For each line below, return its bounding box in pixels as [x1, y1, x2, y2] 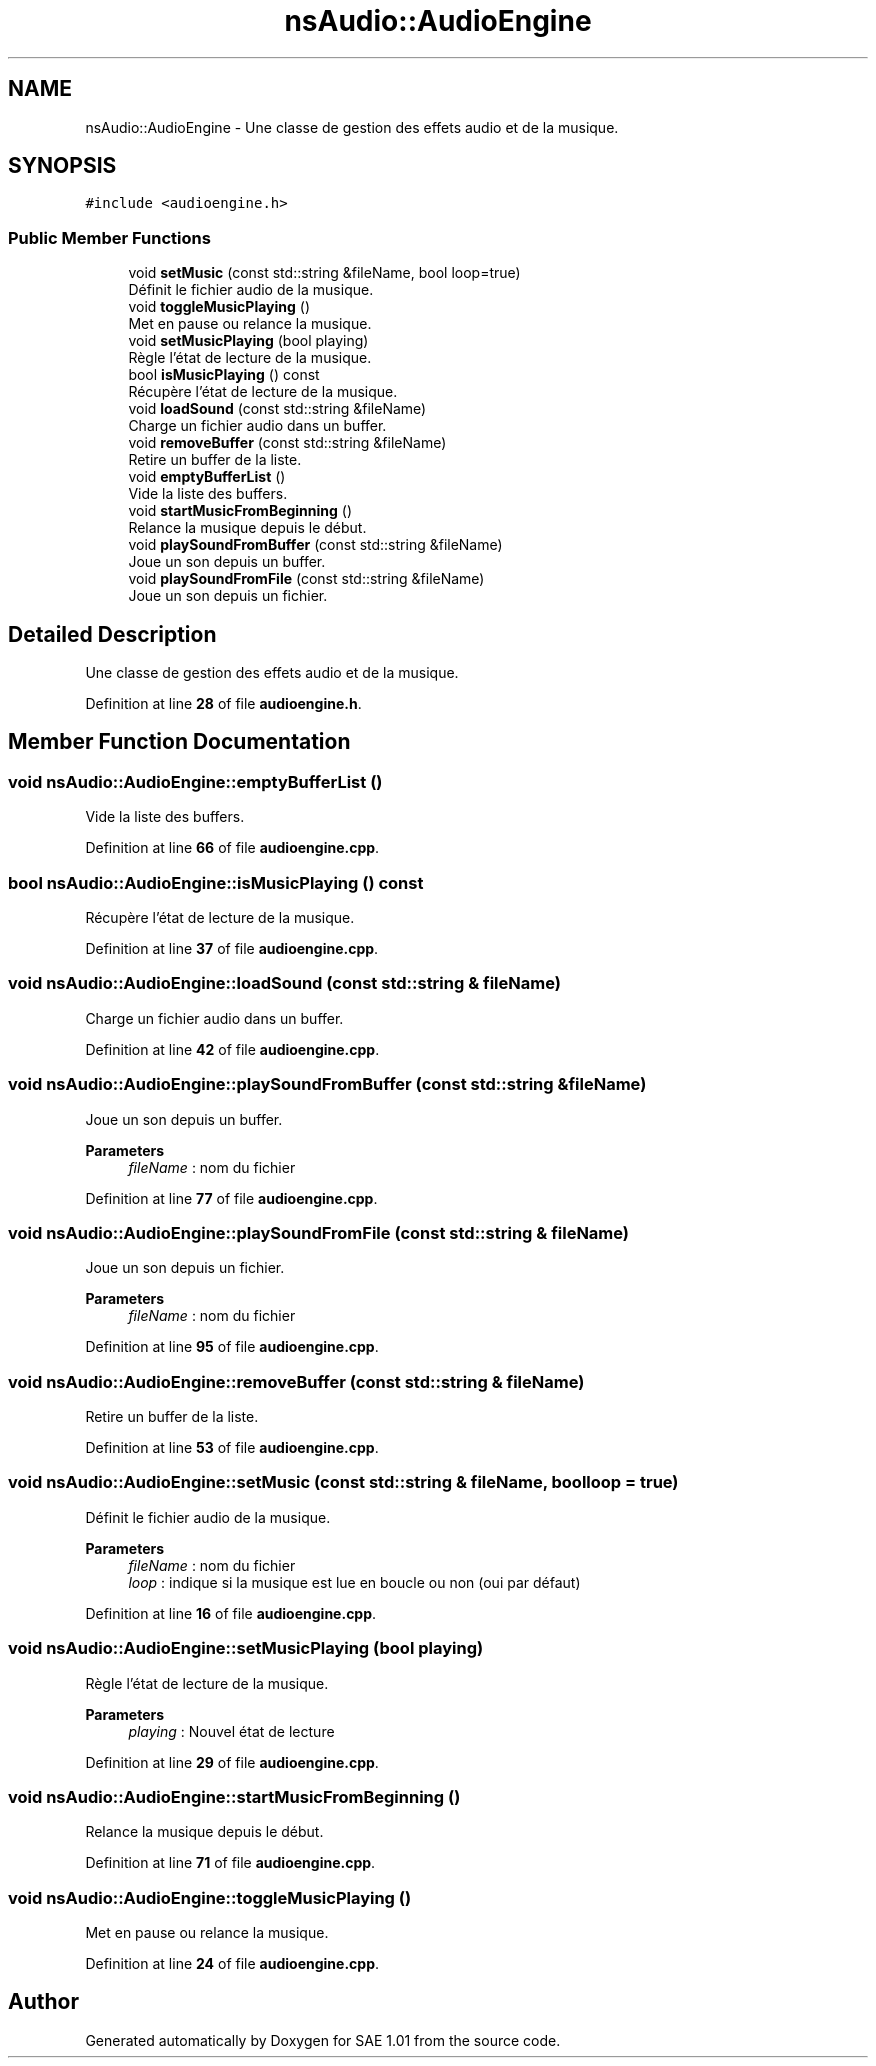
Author [8, 1989, 79, 2015]
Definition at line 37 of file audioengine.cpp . [85, 940, 379, 957]
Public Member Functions [8, 227, 211, 248]
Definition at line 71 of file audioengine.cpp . [85, 1854, 376, 1872]
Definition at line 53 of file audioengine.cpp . [85, 1439, 379, 1456]
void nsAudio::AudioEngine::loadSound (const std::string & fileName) [8, 973, 561, 994]
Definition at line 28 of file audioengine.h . [85, 695, 362, 713]
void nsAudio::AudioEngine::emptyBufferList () [8, 771, 383, 792]
